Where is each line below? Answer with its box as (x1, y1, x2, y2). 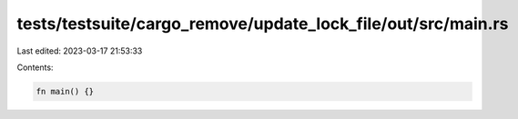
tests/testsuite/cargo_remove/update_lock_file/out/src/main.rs (16, 14, 509, 34)
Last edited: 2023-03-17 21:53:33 (16, 45, 143, 56)
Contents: (16, 62, 54, 73)
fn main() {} (36, 86, 95, 96)
